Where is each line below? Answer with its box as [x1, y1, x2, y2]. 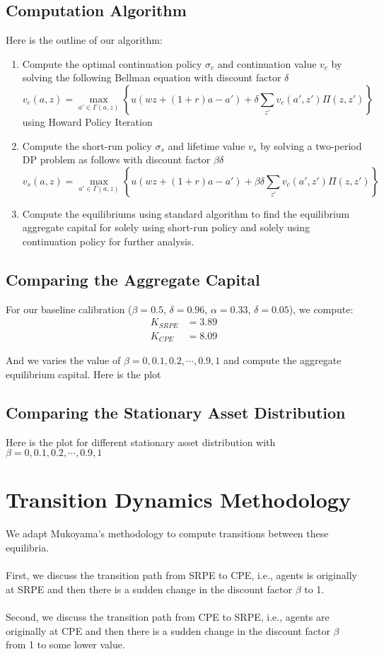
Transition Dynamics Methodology [6, 485, 351, 514]
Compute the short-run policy [22, 138, 152, 153]
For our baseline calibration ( [6, 301, 132, 316]
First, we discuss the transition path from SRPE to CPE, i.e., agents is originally [6, 568, 357, 583]
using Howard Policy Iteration [22, 114, 153, 129]
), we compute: [289, 301, 354, 316]
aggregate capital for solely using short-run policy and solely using [22, 220, 310, 235]
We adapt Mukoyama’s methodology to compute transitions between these [6, 526, 329, 541]
